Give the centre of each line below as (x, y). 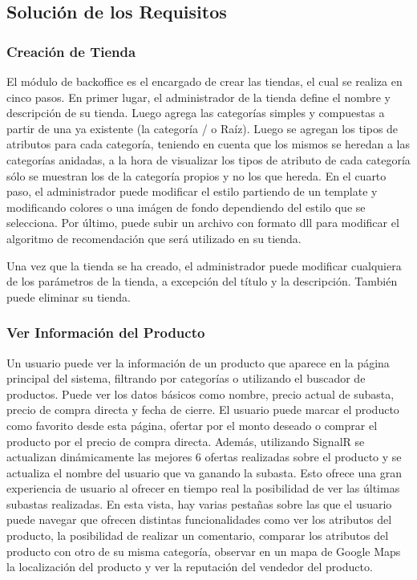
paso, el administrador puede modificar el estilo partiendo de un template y (192, 191)
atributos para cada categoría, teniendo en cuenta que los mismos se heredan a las (208, 144)
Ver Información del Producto (106, 333)
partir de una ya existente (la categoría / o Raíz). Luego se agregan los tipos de (202, 128)
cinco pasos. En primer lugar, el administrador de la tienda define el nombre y (199, 97)
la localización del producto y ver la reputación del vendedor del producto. (190, 567)
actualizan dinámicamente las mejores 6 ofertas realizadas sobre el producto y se (204, 457)
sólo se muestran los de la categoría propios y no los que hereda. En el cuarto (196, 175)
